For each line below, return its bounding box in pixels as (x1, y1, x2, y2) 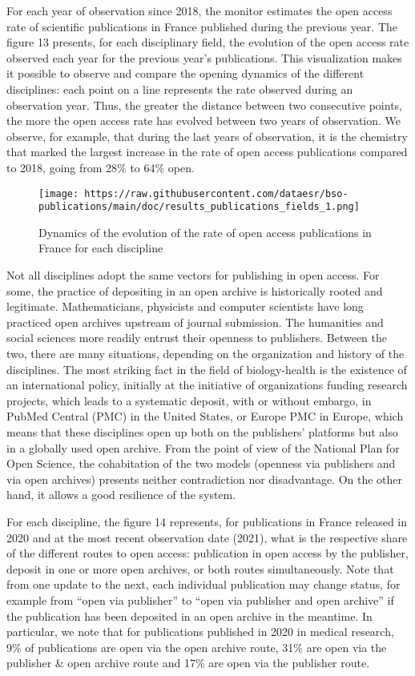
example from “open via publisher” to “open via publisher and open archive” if (6, 591, 394, 608)
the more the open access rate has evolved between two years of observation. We (6, 112, 401, 129)
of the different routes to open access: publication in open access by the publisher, (6, 545, 409, 561)
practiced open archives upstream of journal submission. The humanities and (6, 313, 384, 330)
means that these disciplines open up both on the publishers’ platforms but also (6, 423, 398, 440)
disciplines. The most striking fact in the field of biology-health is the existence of (6, 360, 407, 377)
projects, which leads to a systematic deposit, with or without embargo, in (6, 392, 372, 408)
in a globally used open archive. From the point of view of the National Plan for (6, 439, 400, 456)
